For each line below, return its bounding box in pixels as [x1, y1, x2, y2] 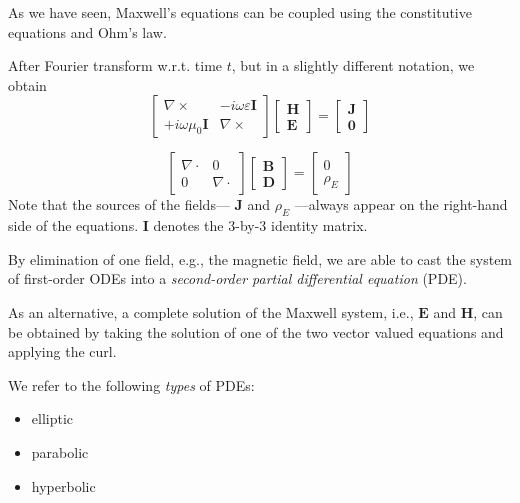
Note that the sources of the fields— [8, 194, 230, 215]
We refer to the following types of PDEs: [8, 374, 255, 395]
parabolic [31, 441, 89, 462]
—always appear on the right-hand [294, 194, 508, 215]
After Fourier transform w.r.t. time [8, 55, 223, 76]
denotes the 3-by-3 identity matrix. [153, 215, 368, 236]
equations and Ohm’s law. [8, 21, 167, 42]
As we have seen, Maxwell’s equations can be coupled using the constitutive [8, 2, 472, 22]
